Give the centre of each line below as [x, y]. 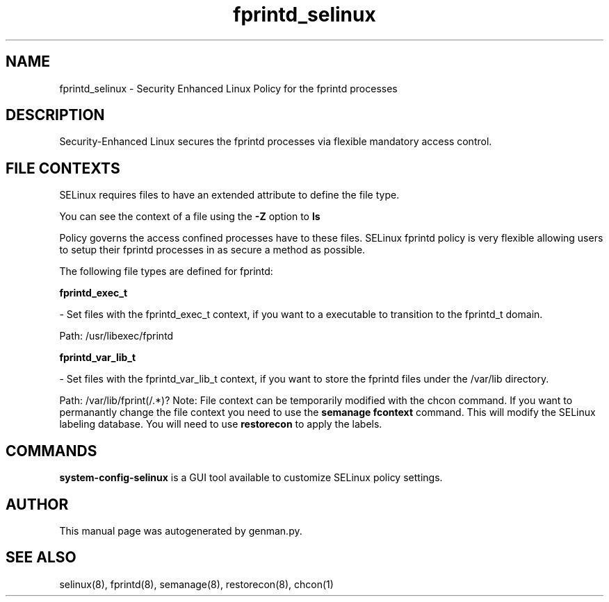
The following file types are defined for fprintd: [166, 271]
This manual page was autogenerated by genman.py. [181, 530]
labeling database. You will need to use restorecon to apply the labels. [221, 424]
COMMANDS [51, 451]
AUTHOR [37, 504]
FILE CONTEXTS [63, 168]
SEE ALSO [41, 558]
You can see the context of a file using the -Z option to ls [190, 217]
